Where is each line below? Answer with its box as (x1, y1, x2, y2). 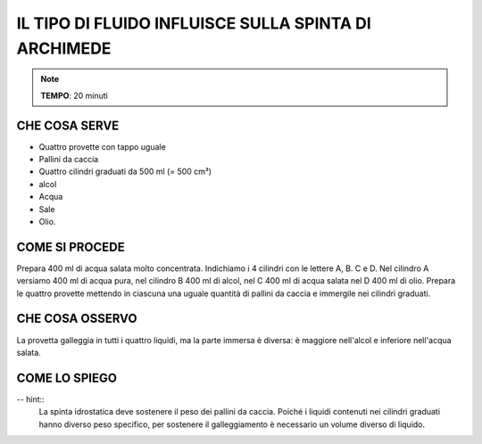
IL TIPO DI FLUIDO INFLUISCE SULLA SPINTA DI (16, 13, 372, 33)
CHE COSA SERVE (16, 118, 120, 133)
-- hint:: (16, 393, 45, 405)
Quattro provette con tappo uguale (38, 141, 167, 152)
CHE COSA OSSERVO (16, 311, 137, 326)
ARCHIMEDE (16, 38, 112, 58)
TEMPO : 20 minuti (40, 90, 109, 101)
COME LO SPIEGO (16, 370, 118, 385)
